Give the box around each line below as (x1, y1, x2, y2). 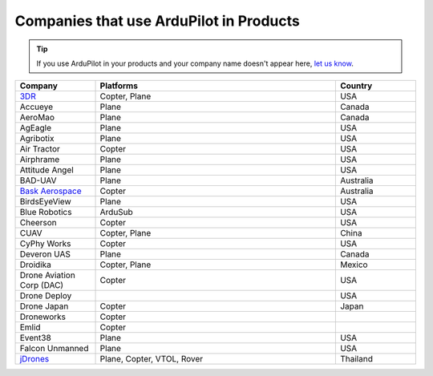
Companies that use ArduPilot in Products (14, 12, 300, 30)
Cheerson (19, 217, 58, 228)
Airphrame (19, 154, 60, 165)
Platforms (99, 80, 138, 91)
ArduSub (99, 207, 134, 218)
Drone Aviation (19, 269, 75, 281)
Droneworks (19, 311, 67, 322)
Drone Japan (19, 301, 69, 312)
